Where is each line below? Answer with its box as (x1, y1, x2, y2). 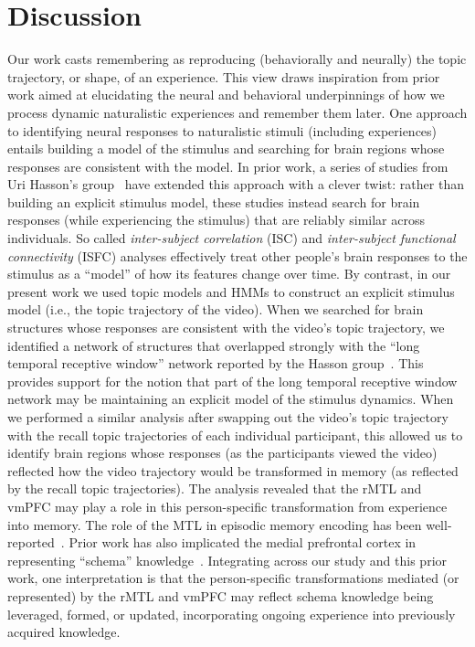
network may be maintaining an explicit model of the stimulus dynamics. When (7, 389, 454, 408)
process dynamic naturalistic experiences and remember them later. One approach (7, 102, 468, 122)
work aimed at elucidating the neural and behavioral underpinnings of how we (7, 85, 445, 104)
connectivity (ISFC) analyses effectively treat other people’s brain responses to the (7, 246, 468, 265)
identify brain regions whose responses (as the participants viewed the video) (7, 443, 438, 462)
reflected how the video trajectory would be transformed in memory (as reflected (7, 461, 459, 480)
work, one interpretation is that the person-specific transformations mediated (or (7, 568, 459, 588)
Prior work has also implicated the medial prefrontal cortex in (69, 533, 417, 552)
